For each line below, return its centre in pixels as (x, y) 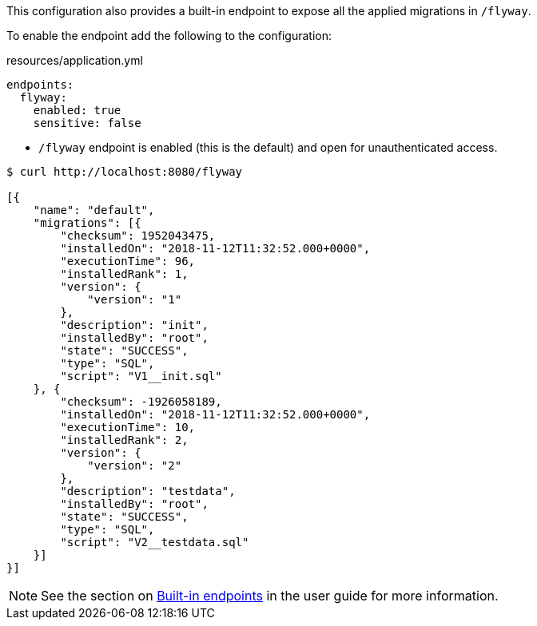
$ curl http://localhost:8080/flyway (125, 172)
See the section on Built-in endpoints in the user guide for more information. (270, 596)
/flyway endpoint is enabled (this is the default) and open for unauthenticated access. (268, 147)
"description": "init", (134, 325)
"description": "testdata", (148, 491)
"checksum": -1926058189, (141, 402)
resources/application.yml (75, 60)
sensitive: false (87, 123)
